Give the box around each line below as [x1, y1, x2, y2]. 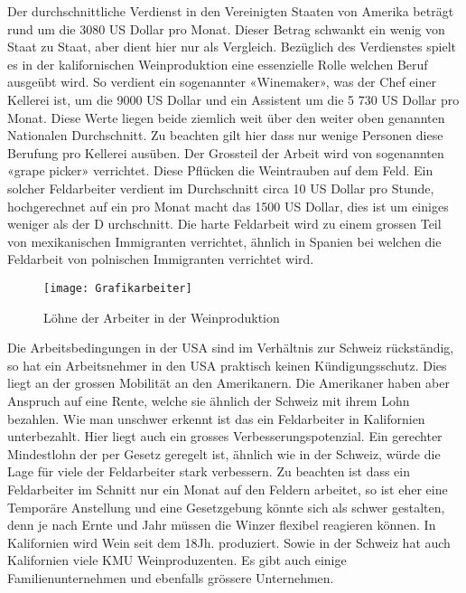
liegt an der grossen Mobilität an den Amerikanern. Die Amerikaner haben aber [7, 373, 450, 392]
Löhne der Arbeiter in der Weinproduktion [43, 307, 280, 326]
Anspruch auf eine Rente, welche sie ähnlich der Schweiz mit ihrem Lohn [7, 391, 410, 409]
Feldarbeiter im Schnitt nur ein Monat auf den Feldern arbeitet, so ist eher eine [7, 479, 448, 498]
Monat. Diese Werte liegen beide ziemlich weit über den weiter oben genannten [7, 108, 445, 127]
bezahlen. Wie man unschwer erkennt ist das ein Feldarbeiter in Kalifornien [7, 409, 425, 428]
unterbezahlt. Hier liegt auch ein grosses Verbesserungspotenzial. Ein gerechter [7, 427, 443, 446]
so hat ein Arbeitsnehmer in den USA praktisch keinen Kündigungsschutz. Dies [7, 355, 447, 374]
